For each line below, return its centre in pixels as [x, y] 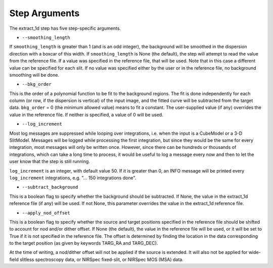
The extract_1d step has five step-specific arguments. [65, 28]
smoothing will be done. [34, 75]
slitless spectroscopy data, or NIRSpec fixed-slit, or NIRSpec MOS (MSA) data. [102, 259]
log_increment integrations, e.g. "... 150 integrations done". [73, 178]
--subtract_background [50, 187]
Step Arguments [44, 13]
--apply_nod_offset [46, 213]
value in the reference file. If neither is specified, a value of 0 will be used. [86, 115]
